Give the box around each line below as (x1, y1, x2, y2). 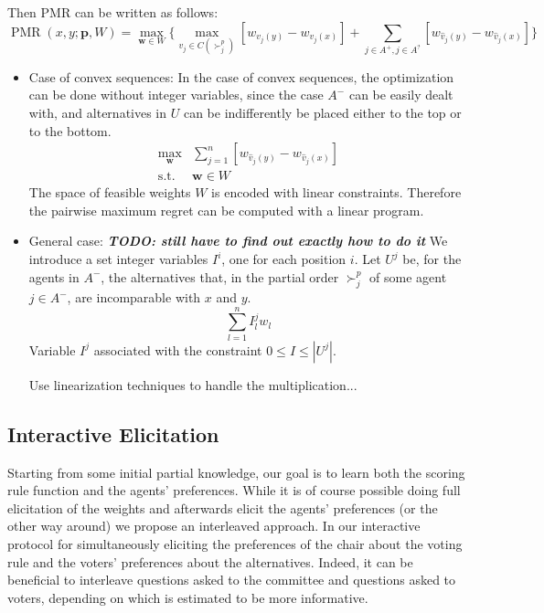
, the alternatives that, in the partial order (101, 267, 339, 286)
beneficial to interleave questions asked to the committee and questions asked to (7, 570, 456, 589)
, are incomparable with (67, 288, 201, 307)
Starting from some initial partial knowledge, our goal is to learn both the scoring (7, 462, 465, 481)
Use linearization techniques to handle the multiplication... (28, 375, 357, 394)
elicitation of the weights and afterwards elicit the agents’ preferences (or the (7, 498, 438, 517)
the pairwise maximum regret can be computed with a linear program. (28, 200, 424, 219)
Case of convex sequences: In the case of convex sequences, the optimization (28, 67, 454, 86)
